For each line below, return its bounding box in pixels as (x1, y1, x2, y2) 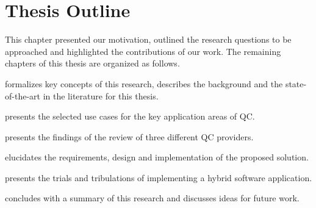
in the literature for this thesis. (43, 89, 159, 102)
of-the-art (5, 89, 40, 102)
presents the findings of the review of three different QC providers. (5, 130, 254, 143)
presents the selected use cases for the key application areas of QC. (5, 110, 255, 123)
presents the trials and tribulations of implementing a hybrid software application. (5, 171, 312, 184)
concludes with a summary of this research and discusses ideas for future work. (5, 192, 300, 204)
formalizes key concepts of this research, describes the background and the (5, 77, 283, 90)
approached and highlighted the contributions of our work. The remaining (5, 45, 281, 57)
